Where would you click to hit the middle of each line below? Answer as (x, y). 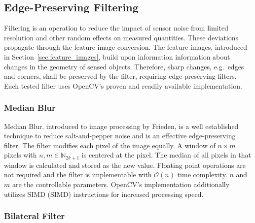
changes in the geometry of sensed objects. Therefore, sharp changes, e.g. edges (124, 66)
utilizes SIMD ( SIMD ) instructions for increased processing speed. (104, 194)
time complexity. (202, 175)
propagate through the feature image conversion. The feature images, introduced (126, 47)
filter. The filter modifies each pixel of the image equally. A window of (110, 145)
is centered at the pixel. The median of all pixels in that (166, 155)
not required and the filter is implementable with (78, 175)
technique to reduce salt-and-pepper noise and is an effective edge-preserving (120, 136)
